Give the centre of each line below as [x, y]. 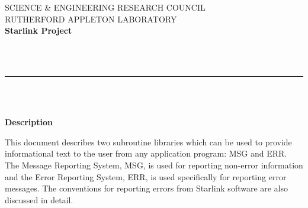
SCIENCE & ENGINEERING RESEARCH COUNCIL [105, 7]
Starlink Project [38, 30]
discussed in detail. [39, 199]
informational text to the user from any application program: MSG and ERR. [146, 153]
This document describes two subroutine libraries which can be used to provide [148, 142]
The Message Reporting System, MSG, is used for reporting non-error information [154, 165]
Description [29, 122]
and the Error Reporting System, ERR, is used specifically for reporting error [146, 176]
